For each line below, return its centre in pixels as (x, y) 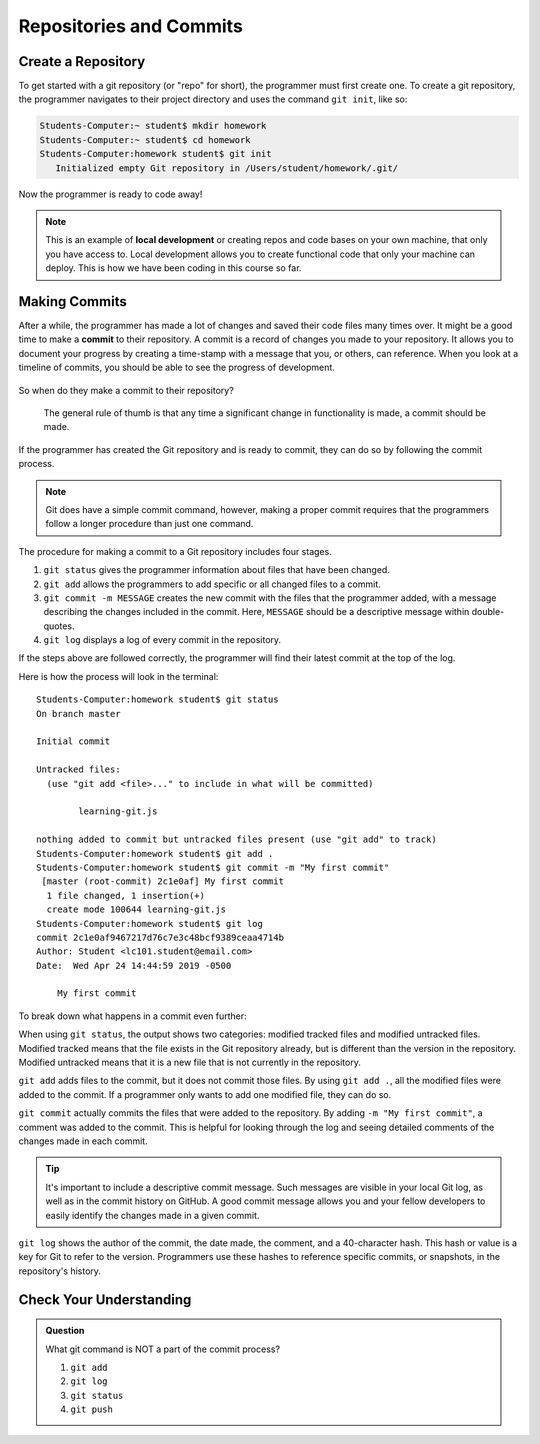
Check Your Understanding (105, 1299)
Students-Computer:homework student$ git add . (155, 853)
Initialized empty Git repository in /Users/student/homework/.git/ (227, 168)
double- (488, 612)
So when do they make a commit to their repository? (126, 390)
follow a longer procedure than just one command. (149, 524)
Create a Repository (82, 61)
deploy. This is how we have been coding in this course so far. (173, 268)
